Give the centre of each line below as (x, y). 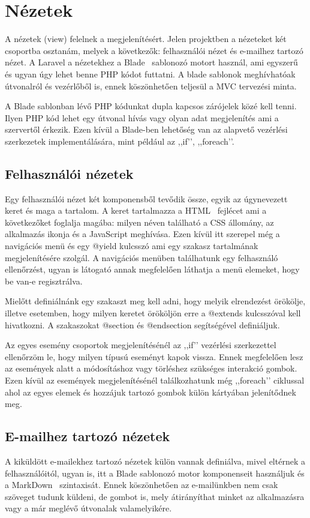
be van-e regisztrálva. (44, 281)
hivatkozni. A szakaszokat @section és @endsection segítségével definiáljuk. (142, 324)
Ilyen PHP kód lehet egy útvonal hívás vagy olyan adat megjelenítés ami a (142, 117)
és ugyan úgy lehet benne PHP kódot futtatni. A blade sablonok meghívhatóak (150, 74)
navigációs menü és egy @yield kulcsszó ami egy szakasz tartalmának (132, 246)
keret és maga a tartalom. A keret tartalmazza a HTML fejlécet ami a (136, 210)
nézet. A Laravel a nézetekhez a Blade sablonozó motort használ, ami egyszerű (151, 62)
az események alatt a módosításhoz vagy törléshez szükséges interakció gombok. (151, 368)
